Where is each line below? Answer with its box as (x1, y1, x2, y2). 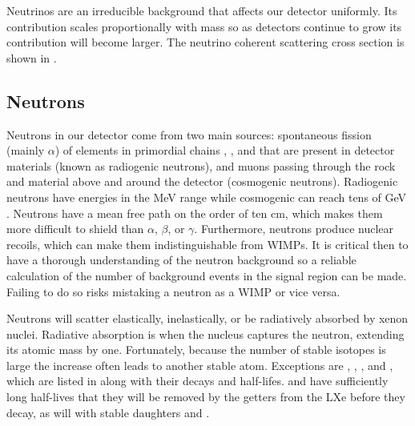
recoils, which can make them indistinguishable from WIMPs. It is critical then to (6, 235, 409, 252)
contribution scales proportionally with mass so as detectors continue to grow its (6, 18, 402, 34)
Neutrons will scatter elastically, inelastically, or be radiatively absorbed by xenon (6, 310, 409, 327)
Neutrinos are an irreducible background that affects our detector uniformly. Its (6, 2, 397, 18)
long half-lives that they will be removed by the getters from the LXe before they (6, 388, 405, 405)
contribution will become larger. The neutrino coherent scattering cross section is (6, 34, 405, 50)
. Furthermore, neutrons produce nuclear (194, 220, 394, 237)
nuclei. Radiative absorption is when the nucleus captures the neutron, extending (6, 325, 405, 342)
